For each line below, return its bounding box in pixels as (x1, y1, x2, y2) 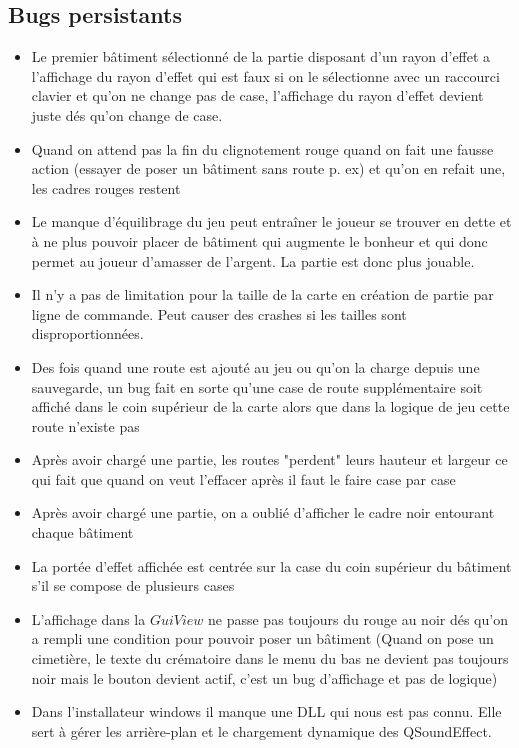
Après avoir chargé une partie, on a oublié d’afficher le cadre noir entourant (31, 502, 495, 523)
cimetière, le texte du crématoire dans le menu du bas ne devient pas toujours (31, 648, 509, 669)
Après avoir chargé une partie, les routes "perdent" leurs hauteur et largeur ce (31, 449, 508, 470)
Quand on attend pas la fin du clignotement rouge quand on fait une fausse (31, 138, 494, 159)
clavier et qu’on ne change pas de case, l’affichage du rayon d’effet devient (31, 85, 484, 106)
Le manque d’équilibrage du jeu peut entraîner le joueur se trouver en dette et (31, 211, 512, 232)
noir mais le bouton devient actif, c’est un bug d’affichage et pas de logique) (31, 667, 498, 688)
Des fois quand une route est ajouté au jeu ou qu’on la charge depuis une (31, 356, 480, 377)
